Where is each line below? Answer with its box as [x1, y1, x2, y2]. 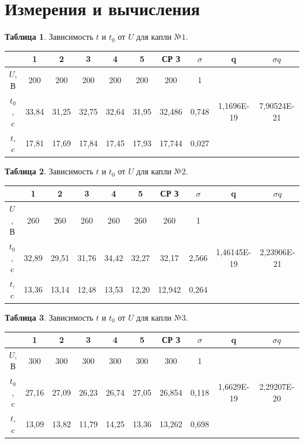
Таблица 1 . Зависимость [5, 30, 94, 43]
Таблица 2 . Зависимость [5, 165, 94, 177]
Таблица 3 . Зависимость [5, 311, 94, 323]
